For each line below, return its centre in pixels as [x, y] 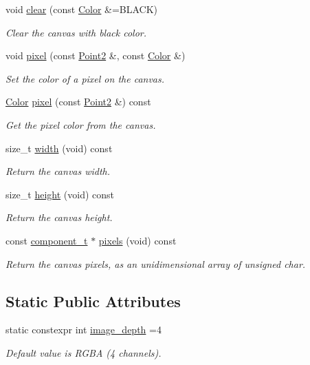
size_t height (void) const [60, 194]
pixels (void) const [137, 240]
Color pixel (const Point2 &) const [78, 102]
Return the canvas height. [59, 217]
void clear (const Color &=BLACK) [82, 9]
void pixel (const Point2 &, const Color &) [96, 55]
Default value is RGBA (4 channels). [84, 352]
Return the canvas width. [58, 171]
